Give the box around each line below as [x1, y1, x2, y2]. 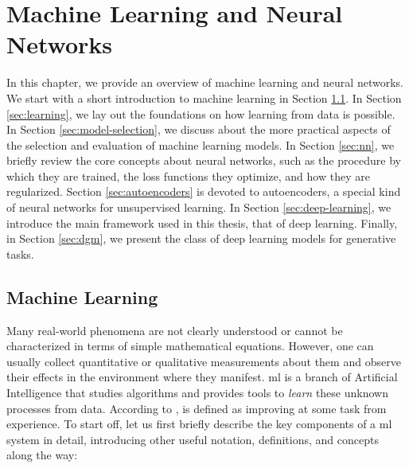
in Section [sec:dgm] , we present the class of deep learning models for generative [6, 230, 396, 247]
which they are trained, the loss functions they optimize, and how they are [6, 167, 370, 184]
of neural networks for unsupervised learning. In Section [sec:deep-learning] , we [6, 199, 391, 216]
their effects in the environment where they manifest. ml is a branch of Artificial [6, 369, 398, 385]
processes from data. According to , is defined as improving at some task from [6, 400, 387, 416]
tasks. [6, 245, 34, 262]
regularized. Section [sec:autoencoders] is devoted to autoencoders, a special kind [6, 183, 401, 200]
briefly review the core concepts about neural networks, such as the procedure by [6, 152, 402, 169]
